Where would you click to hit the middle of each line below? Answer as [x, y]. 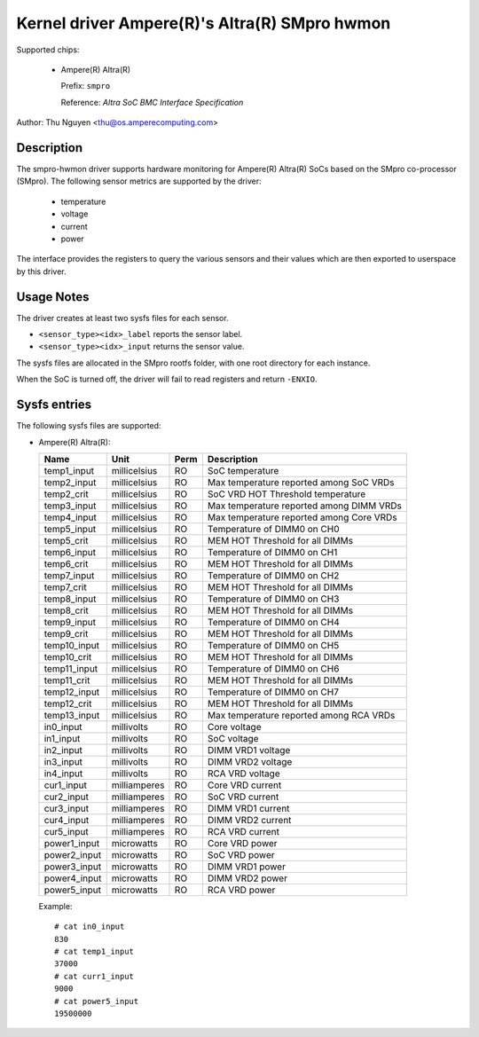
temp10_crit [68, 656]
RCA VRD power [241, 890]
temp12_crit [68, 703]
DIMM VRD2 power [247, 878]
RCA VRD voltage [243, 774]
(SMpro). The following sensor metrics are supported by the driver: [139, 181]
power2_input [73, 854]
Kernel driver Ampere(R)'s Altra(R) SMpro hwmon [204, 23]
